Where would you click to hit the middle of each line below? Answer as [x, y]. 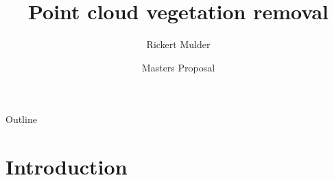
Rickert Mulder [178, 44]
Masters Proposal [178, 67]
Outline [21, 119]
